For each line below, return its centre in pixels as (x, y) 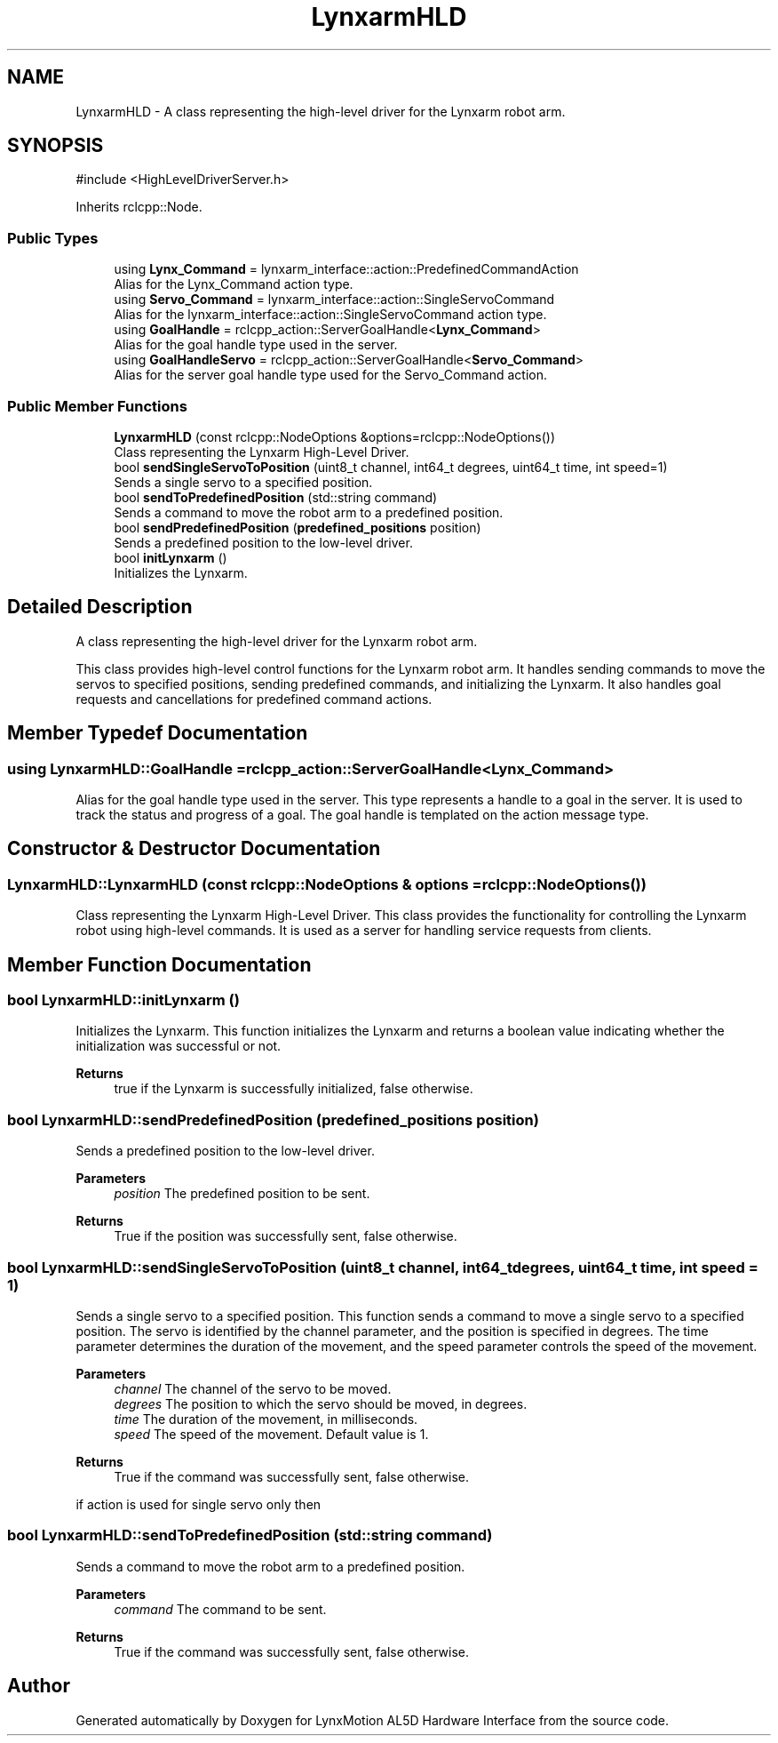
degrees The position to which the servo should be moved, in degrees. (321, 1403)
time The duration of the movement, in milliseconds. (266, 1419)
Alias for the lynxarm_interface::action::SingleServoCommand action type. (330, 315)
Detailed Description (100, 607)
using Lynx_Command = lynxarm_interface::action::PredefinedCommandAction (346, 269)
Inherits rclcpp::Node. (139, 207)
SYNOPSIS (56, 146)
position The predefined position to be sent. (242, 1194)
